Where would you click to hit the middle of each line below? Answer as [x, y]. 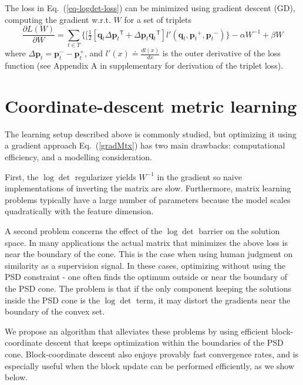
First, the [22, 176]
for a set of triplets [158, 19]
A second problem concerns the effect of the [84, 230]
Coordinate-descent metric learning [151, 105]
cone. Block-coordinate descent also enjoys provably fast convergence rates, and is [152, 354]
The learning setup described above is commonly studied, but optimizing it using [151, 134]
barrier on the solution [239, 230]
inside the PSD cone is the [52, 300]
